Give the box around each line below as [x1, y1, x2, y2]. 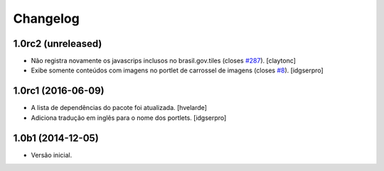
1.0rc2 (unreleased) [13, 38, 102, 50]
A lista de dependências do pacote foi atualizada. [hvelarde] [31, 104, 208, 112]
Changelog [13, 11, 80, 26]
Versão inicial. [31, 150, 73, 159]
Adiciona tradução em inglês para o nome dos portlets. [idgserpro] [31, 114, 227, 122]
